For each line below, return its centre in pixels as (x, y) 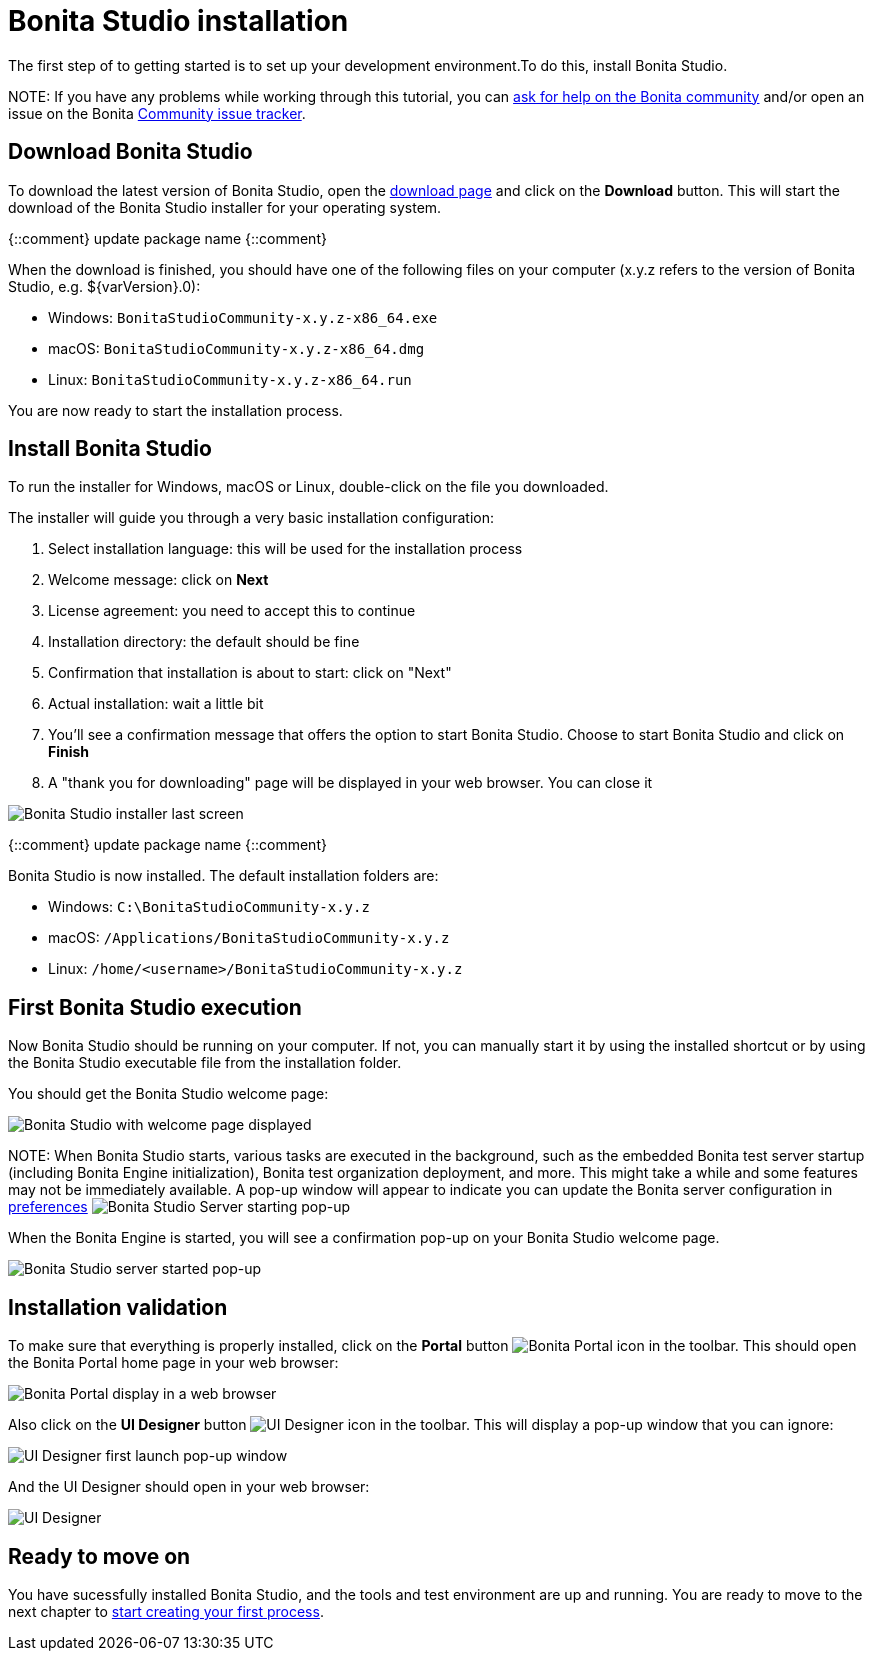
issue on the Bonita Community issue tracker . (157, 113)
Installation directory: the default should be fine (204, 642)
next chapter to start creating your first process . (166, 1611)
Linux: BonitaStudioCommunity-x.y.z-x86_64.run (230, 379)
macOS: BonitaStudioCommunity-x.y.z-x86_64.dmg (236, 348)
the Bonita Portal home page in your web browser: (173, 1363)
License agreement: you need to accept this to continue (232, 611)
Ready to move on (99, 1556)
